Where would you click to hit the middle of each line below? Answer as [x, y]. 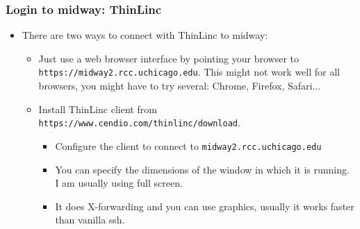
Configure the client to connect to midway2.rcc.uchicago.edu [188, 145]
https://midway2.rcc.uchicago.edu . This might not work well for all [189, 72]
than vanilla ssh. [90, 220]
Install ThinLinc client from [98, 109]
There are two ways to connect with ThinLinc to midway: [145, 35]
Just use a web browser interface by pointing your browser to [169, 58]
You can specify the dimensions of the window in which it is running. [202, 169]
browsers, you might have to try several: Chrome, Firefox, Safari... [180, 86]
